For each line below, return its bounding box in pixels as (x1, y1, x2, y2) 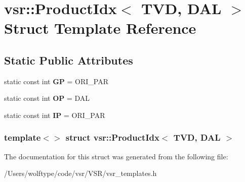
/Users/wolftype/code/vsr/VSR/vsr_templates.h (4, 168, 157, 178)
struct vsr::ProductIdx (65, 131, 159, 144)
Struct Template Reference (4, 18, 196, 38)
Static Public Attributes (4, 52, 133, 68)
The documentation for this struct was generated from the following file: (4, 151, 228, 161)
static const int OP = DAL (4, 93, 90, 103)
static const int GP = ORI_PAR (4, 76, 109, 86)
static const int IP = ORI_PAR (4, 109, 105, 120)
